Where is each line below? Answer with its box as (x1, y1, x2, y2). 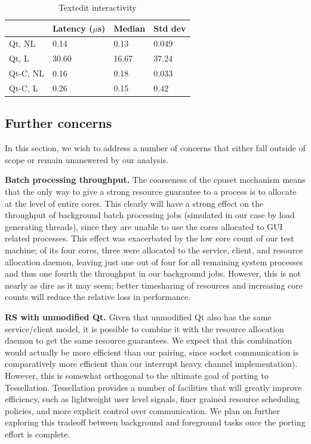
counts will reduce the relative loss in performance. (5, 290, 191, 303)
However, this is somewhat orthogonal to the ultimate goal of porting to (5, 369, 269, 381)
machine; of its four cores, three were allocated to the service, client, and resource (5, 244, 303, 256)
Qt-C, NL (9, 67, 44, 79)
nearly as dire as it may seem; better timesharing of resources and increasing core (5, 278, 303, 291)
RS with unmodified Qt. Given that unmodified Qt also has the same (5, 310, 272, 323)
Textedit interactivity (58, 1, 137, 13)
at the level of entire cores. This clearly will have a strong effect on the (5, 197, 264, 209)
